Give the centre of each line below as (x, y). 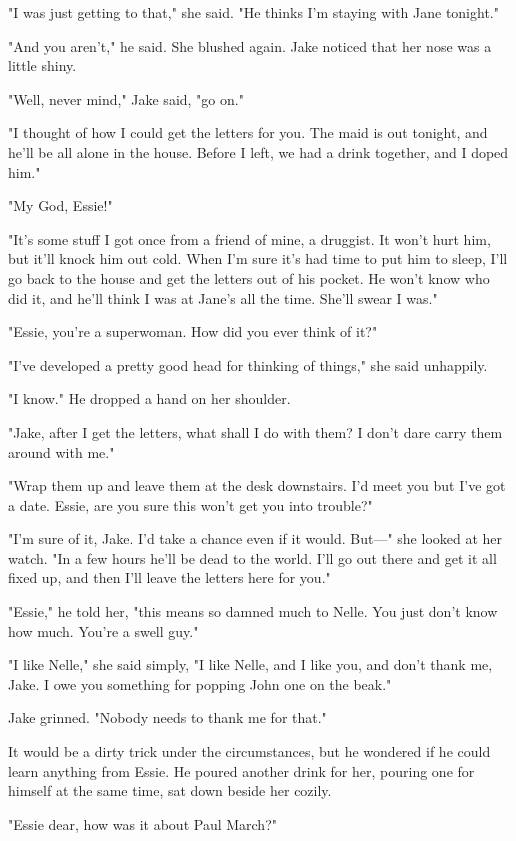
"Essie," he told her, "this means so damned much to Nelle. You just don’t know (253, 611)
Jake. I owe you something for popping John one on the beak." (200, 683)
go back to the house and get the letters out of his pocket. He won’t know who (249, 277)
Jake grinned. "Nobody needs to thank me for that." (167, 717)
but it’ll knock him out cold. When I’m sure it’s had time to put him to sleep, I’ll (258, 258)
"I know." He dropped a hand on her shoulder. (149, 398)
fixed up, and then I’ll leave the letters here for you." (169, 577)
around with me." (61, 451)
